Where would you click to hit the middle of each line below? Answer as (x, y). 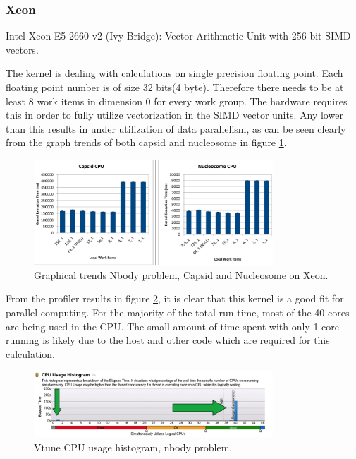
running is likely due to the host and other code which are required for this (168, 340)
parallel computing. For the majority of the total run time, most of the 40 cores (178, 312)
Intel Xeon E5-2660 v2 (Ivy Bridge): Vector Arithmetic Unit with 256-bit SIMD (178, 36)
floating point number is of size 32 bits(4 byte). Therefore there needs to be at (175, 87)
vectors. (22, 49)
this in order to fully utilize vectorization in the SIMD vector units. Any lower (174, 115)
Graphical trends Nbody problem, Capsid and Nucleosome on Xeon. (181, 274)
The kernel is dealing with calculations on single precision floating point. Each (174, 73)
